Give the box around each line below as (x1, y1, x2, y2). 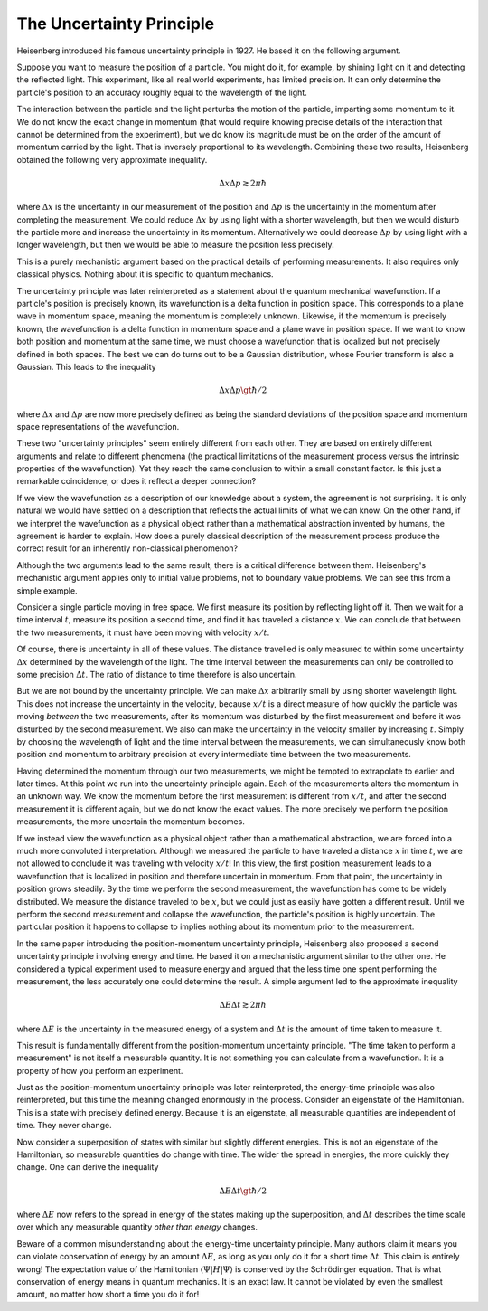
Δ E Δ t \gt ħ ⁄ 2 (219, 1185, 267, 1196)
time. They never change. (16, 1120, 112, 1131)
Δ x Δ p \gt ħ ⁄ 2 (218, 385, 267, 395)
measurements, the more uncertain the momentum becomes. (16, 816, 246, 827)
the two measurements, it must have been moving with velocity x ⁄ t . (16, 627, 270, 638)
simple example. (16, 584, 78, 596)
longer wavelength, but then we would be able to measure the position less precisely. (16, 240, 334, 251)
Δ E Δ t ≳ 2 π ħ (219, 1000, 267, 1011)
